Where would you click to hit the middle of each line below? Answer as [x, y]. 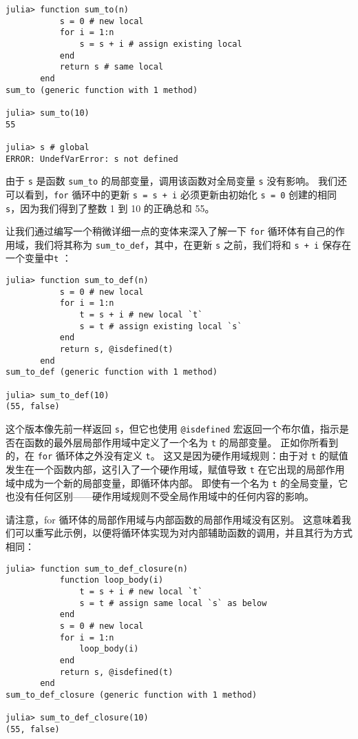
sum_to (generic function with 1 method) [102, 90]
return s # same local [112, 67]
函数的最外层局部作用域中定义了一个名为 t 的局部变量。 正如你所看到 [181, 442]
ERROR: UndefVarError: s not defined [92, 159]
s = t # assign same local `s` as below [173, 603]
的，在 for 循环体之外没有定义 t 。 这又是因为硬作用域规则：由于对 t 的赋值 [177, 456]
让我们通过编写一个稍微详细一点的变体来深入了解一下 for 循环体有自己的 [170, 231]
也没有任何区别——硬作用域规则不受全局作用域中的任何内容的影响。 [160, 496]
